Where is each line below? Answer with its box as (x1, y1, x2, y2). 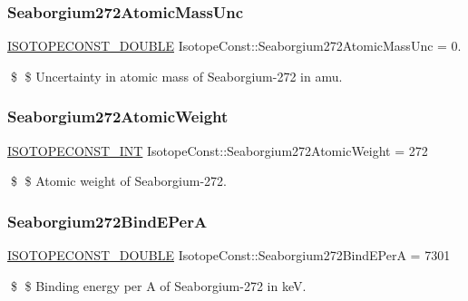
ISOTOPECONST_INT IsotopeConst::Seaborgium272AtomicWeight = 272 (7, 141, 428, 160)
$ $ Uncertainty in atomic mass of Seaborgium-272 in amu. (10, 66, 343, 85)
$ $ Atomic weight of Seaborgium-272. (10, 171, 227, 190)
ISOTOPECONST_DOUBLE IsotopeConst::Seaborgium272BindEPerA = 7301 (7, 246, 451, 265)
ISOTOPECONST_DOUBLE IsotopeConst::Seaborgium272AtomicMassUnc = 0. (7, 36, 462, 55)
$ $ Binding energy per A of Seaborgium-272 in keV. (10, 276, 307, 295)
